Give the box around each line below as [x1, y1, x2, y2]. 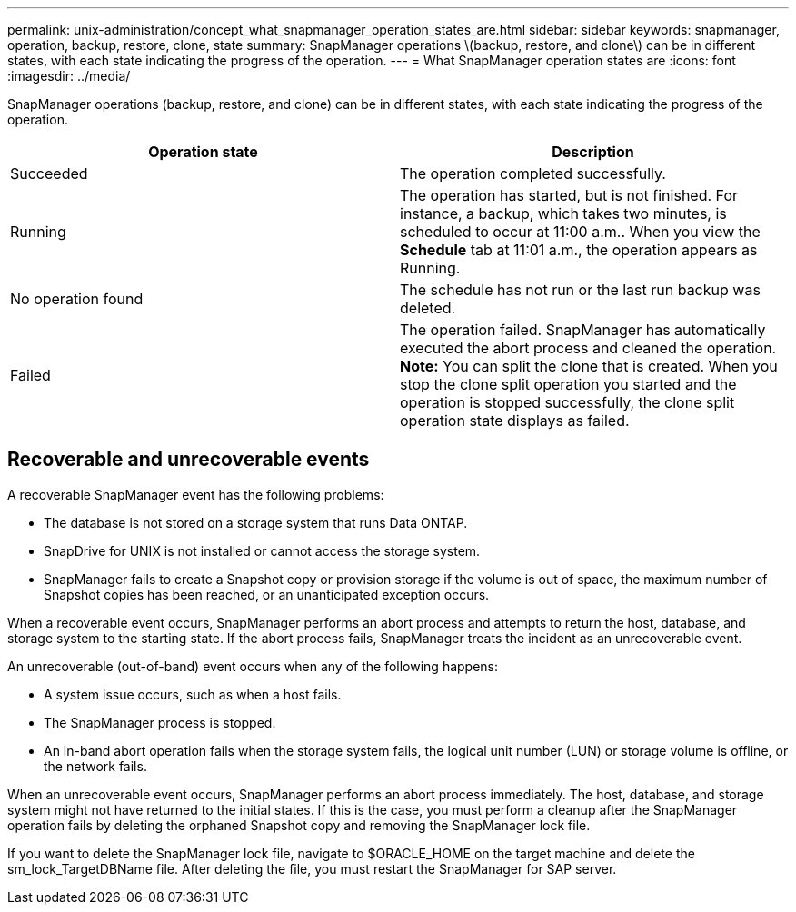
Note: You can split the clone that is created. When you [400, 357, 778, 375]
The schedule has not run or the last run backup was [400, 281, 761, 299]
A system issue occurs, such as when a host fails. [44, 686, 342, 702]
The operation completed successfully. [400, 164, 666, 183]
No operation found [10, 290, 144, 308]
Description [552, 143, 634, 161]
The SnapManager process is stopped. [44, 714, 276, 730]
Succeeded [10, 164, 88, 183]
